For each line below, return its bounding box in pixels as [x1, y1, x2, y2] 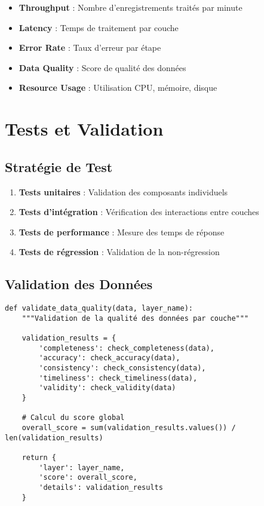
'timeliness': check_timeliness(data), [39, 373, 198, 382]
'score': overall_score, [39, 473, 137, 482]
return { [22, 453, 56, 462]
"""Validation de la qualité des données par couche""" [22, 314, 249, 323]
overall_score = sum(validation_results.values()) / [22, 424, 236, 432]
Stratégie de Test [5, 157, 113, 176]
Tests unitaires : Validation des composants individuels [19, 185, 228, 198]
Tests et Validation [5, 116, 164, 141]
